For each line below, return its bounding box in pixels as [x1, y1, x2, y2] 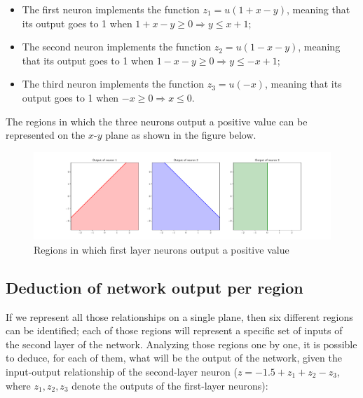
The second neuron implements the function [22, 39, 212, 54]
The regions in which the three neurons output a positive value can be [6, 114, 308, 128]
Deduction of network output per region [6, 276, 303, 298]
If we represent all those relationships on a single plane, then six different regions [6, 309, 353, 324]
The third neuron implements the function [22, 76, 204, 91]
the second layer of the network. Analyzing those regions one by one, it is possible [6, 336, 357, 351]
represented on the [6, 128, 85, 142]
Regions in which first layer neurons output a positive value [34, 242, 289, 256]
